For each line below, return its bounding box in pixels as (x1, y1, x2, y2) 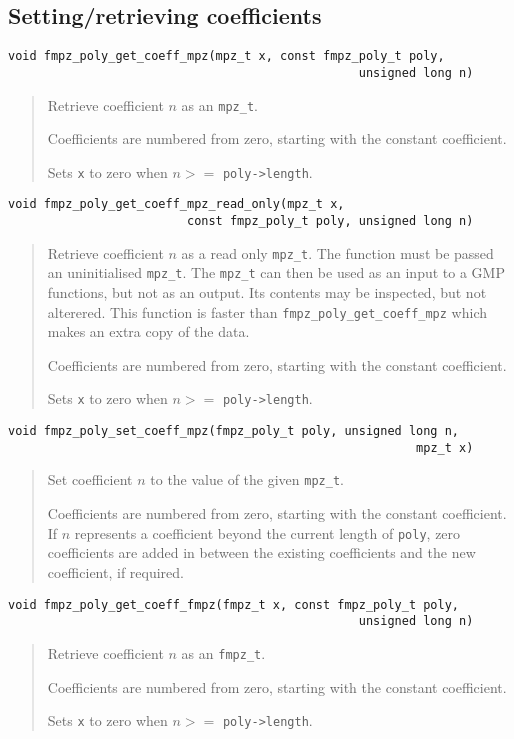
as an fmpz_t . (181, 642, 266, 663)
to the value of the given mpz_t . (150, 469, 344, 490)
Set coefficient (47, 469, 133, 490)
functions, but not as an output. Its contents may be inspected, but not (47, 282, 487, 303)
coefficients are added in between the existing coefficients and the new (47, 542, 476, 563)
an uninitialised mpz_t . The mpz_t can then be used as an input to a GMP (47, 262, 505, 283)
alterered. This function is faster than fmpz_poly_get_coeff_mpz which (47, 301, 487, 322)
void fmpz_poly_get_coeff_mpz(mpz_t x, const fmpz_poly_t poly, (8, 49, 445, 64)
